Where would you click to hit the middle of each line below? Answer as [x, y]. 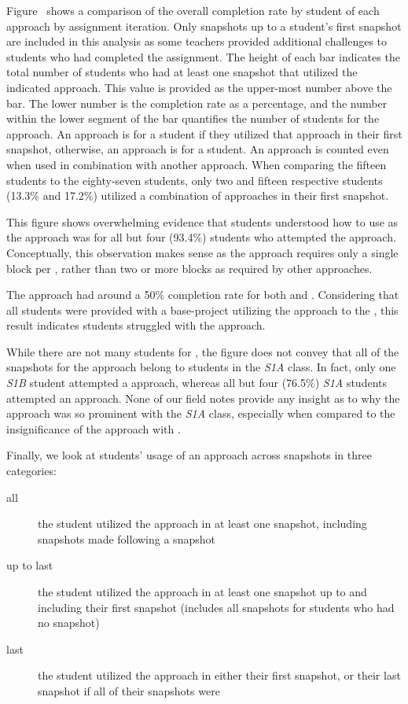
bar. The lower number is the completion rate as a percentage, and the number [197, 103]
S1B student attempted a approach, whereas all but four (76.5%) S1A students [197, 383]
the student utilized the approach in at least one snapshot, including [202, 523]
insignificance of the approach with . [94, 428]
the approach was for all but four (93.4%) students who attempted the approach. [201, 237]
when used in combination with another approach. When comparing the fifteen [197, 164]
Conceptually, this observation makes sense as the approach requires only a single [202, 252]
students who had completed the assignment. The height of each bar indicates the [203, 56]
